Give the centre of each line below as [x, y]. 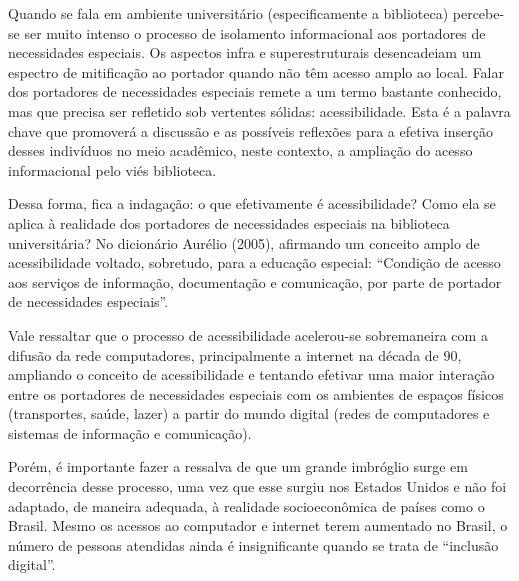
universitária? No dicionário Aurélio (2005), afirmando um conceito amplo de [244, 242]
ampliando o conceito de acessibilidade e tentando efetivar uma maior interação [251, 374]
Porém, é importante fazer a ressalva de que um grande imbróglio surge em [238, 466]
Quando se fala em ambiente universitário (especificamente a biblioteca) [228, 13]
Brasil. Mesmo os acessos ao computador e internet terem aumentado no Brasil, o [258, 525]
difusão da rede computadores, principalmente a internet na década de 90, [235, 354]
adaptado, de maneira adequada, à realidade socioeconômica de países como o [246, 505]
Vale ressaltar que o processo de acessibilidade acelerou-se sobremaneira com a [248, 334]
